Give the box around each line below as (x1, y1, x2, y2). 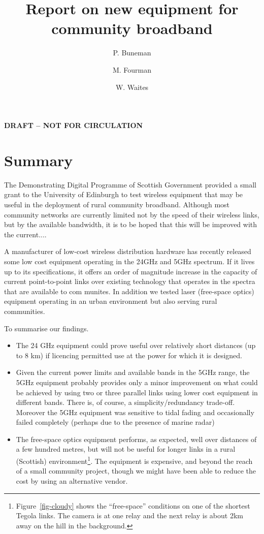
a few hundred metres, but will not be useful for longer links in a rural (16, 444, 236, 454)
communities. (4, 305, 45, 316)
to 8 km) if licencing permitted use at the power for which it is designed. (16, 350, 243, 360)
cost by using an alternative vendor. (16, 475, 128, 486)
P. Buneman (113, 47, 151, 58)
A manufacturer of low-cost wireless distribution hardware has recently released (4, 246, 251, 257)
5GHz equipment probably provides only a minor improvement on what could (16, 376, 258, 387)
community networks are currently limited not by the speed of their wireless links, (4, 209, 259, 219)
